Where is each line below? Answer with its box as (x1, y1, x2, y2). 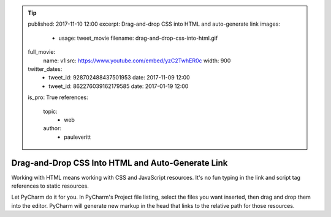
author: (43, 125, 61, 132)
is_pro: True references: (28, 94, 88, 101)
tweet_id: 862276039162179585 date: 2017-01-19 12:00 (48, 83, 189, 90)
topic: (43, 108, 58, 115)
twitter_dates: (28, 65, 63, 73)
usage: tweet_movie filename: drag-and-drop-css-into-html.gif (58, 34, 218, 42)
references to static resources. (11, 182, 89, 189)
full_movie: (28, 48, 55, 56)
